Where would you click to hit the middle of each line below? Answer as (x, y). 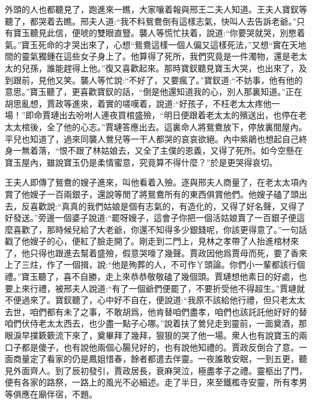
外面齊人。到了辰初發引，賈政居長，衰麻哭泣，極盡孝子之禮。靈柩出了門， (160, 370)
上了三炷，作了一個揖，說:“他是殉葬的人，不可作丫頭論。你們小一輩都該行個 (155, 264)
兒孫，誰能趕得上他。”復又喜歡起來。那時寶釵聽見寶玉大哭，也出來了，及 (164, 68)
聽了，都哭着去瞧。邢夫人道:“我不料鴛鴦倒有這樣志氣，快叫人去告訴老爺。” (151, 21)
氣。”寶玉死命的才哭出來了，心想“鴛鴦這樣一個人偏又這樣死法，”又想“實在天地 (156, 44)
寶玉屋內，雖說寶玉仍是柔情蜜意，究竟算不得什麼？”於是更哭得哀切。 (141, 162)
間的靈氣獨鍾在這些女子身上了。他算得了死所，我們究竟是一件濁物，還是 (148, 56)
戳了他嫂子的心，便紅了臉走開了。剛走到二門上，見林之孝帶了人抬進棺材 (148, 241)
